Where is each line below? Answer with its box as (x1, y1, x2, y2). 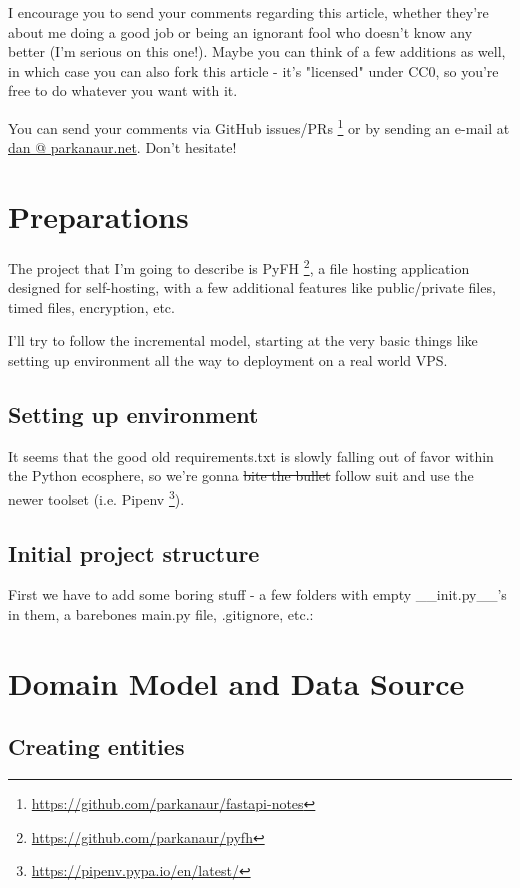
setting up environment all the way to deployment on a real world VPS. (8, 349, 448, 370)
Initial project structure (8, 537, 260, 568)
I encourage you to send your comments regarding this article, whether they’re (8, 2, 489, 22)
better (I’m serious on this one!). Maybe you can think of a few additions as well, (8, 41, 506, 62)
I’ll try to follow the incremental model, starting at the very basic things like (8, 330, 478, 351)
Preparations (8, 196, 189, 236)
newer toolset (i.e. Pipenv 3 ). (8, 485, 185, 509)
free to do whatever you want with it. (8, 80, 238, 101)
